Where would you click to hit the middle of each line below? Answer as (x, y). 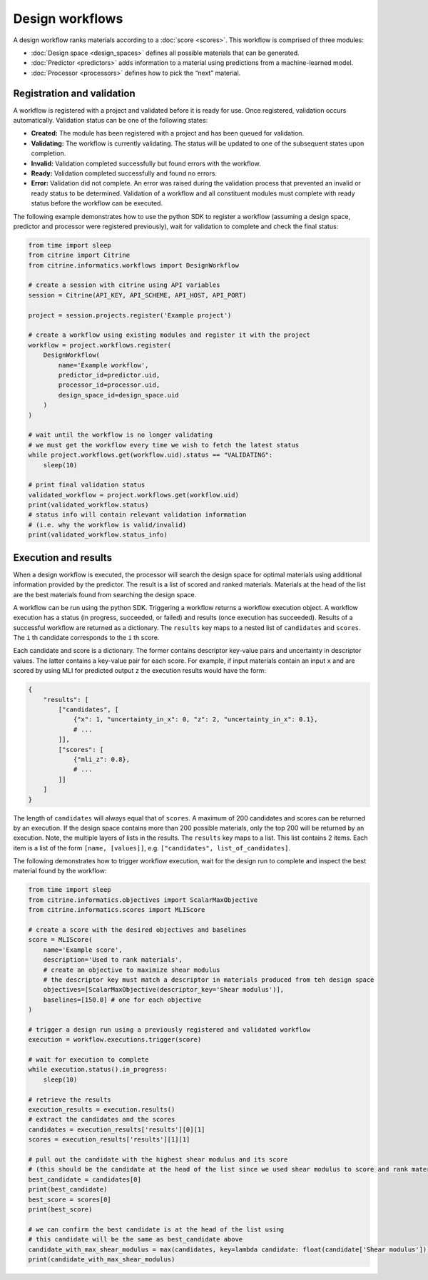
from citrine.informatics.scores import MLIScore (117, 910)
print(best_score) (60, 1209)
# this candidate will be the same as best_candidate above (136, 1239)
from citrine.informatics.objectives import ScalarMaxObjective (143, 900)
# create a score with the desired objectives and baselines (137, 930)
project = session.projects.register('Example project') (130, 315)
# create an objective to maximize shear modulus (132, 970)
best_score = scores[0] (70, 1199)
